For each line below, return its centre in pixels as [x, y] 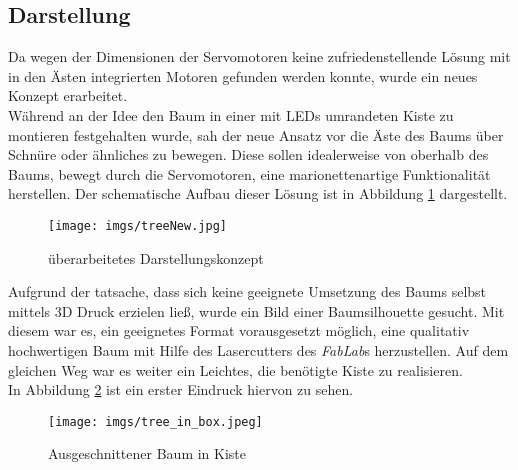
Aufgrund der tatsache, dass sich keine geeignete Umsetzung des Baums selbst [247, 291]
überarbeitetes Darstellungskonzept [156, 257]
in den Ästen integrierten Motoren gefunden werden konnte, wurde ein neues [243, 75]
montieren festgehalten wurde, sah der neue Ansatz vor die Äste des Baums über [256, 134]
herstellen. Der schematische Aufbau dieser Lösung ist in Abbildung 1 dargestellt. [258, 193]
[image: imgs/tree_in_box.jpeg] [155, 421]
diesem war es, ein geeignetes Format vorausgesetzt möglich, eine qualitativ [239, 330]
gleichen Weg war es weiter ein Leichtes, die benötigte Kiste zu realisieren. [235, 369]
